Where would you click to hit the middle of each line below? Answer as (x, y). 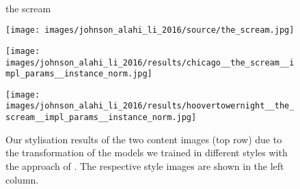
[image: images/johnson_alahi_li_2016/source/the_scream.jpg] (150, 30)
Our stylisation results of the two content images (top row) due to (144, 139)
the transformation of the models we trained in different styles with (147, 152)
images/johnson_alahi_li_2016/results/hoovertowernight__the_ (150, 106)
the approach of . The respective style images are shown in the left (145, 165)
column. (22, 179)
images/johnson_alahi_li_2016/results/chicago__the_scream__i (150, 62)
